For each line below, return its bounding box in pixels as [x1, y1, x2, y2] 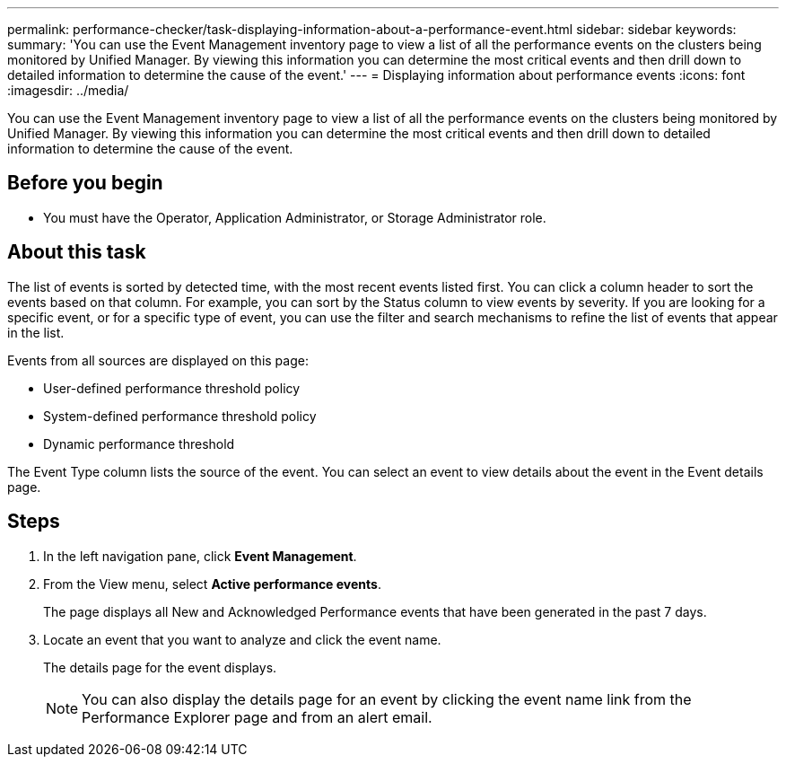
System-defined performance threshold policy [43, 408, 317, 424]
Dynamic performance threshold [43, 435, 235, 452]
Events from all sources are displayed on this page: [7, 352, 309, 368]
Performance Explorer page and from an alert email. [82, 707, 432, 726]
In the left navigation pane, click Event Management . [43, 548, 357, 564]
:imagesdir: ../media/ [7, 83, 129, 98]
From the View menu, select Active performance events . [43, 575, 381, 592]
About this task [7, 241, 146, 264]
